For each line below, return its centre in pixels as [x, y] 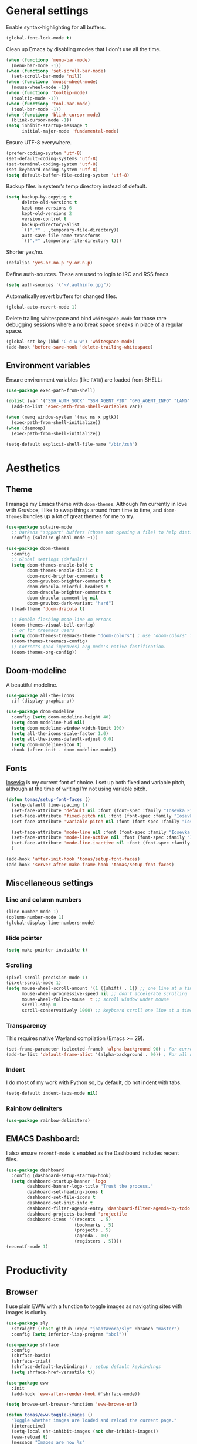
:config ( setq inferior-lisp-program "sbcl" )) [69, 1334]
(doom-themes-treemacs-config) [50, 641]
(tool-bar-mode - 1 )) [36, 109]
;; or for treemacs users [43, 630]
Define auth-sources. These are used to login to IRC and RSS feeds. [88, 274]
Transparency [26, 1025]
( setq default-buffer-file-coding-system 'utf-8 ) [68, 175]
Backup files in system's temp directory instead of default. [77, 186]
